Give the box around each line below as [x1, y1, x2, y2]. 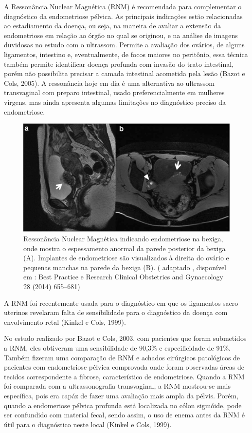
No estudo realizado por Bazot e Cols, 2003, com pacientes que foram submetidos [4, 333, 247, 343]
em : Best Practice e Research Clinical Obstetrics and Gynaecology [23, 272, 223, 282]
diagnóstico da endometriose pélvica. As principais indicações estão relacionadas [4, 11, 243, 21]
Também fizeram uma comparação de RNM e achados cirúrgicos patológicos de [4, 352, 240, 362]
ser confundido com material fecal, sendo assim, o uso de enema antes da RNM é [4, 410, 245, 420]
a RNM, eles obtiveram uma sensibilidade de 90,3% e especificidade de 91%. [4, 343, 231, 353]
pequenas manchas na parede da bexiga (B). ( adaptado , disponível [23, 262, 226, 272]
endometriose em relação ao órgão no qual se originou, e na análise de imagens [4, 30, 238, 40]
